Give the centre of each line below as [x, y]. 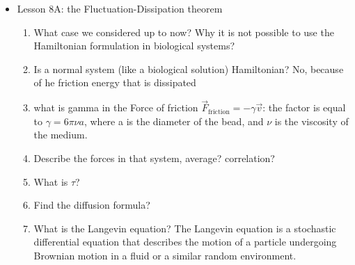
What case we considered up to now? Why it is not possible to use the [184, 32]
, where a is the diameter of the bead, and [174, 121]
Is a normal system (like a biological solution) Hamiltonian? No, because [189, 69]
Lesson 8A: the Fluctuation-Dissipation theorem [120, 8]
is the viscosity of [311, 121]
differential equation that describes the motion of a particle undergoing [185, 242]
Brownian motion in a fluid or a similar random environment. [165, 255]
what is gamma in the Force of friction [116, 107]
